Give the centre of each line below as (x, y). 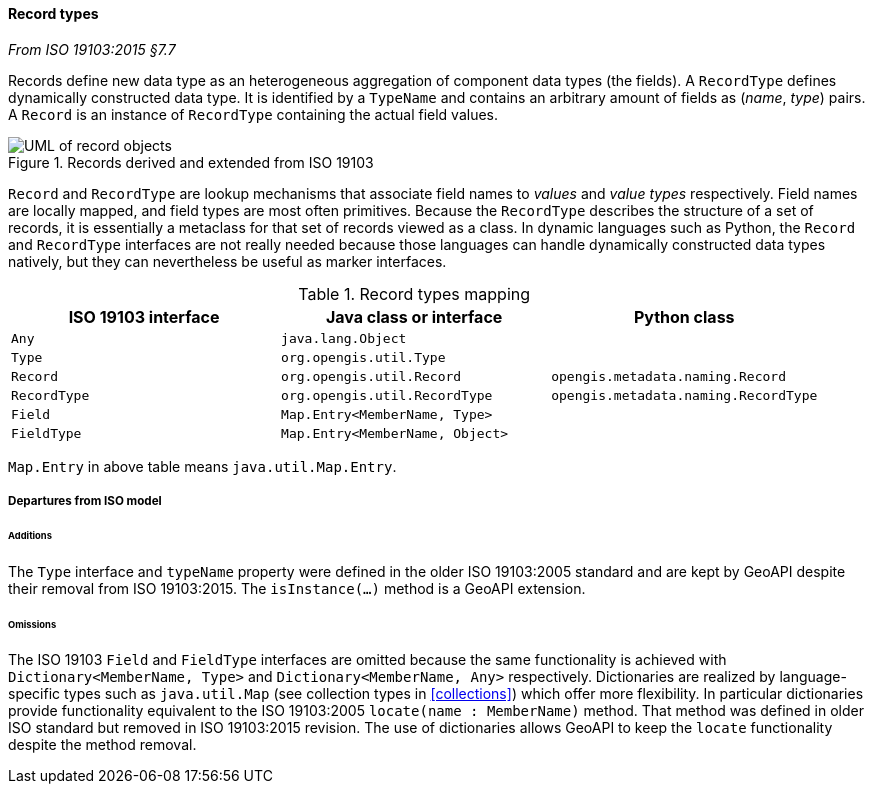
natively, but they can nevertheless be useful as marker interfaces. (227, 261)
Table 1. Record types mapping (414, 293)
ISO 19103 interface (144, 316)
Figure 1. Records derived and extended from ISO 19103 (191, 162)
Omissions (32, 624)
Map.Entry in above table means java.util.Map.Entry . (202, 466)
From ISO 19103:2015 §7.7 (92, 49)
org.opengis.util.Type (363, 357)
